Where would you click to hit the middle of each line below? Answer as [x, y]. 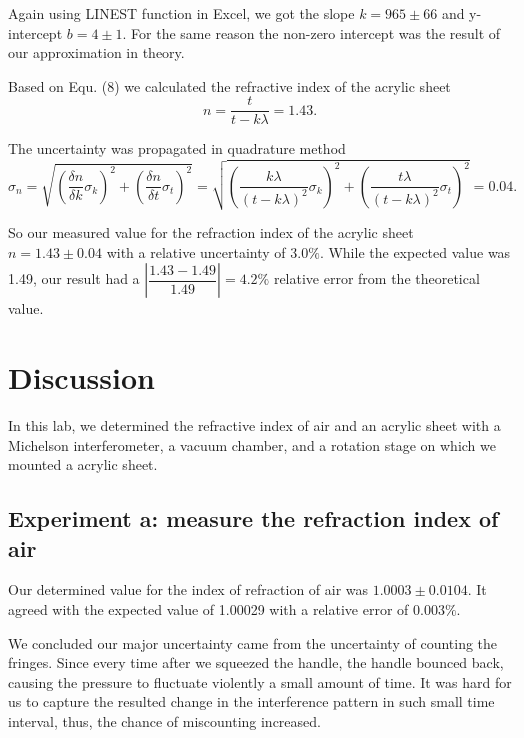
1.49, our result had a [74, 278]
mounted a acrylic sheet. [83, 464]
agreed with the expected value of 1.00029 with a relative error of [208, 609]
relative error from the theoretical [376, 278]
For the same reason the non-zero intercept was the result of [316, 32]
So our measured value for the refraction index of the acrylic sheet [211, 232]
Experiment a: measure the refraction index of [253, 518]
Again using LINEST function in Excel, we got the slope [181, 13]
